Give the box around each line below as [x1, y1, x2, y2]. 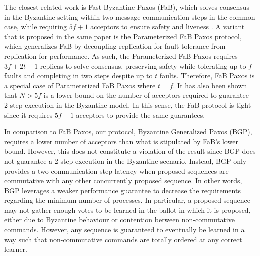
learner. [4, 244, 27, 254]
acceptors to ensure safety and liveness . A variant [90, 21, 245, 32]
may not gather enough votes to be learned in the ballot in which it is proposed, [4, 204, 251, 215]
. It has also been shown [173, 80, 247, 90]
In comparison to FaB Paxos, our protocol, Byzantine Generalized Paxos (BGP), [4, 126, 252, 137]
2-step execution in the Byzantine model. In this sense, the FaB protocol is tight [4, 99, 251, 110]
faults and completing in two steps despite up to [4, 70, 153, 81]
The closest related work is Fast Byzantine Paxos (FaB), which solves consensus [4, 2, 250, 12]
